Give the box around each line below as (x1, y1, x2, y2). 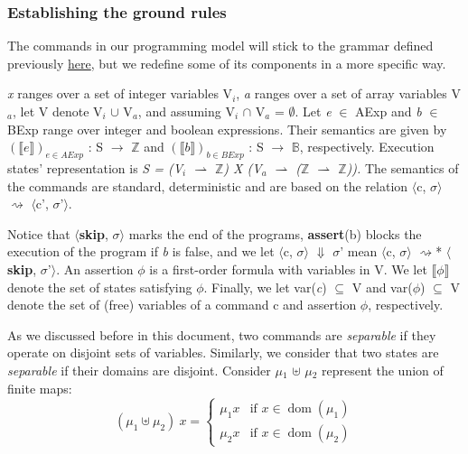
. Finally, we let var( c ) (203, 277, 327, 296)
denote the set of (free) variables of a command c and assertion (7, 295, 357, 314)
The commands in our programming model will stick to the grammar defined (7, 36, 434, 55)
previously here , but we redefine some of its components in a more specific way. (7, 53, 446, 72)
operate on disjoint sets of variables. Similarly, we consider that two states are (7, 343, 439, 362)
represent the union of (322, 360, 444, 379)
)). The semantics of (346, 158, 459, 177)
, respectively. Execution (299, 137, 435, 156)
